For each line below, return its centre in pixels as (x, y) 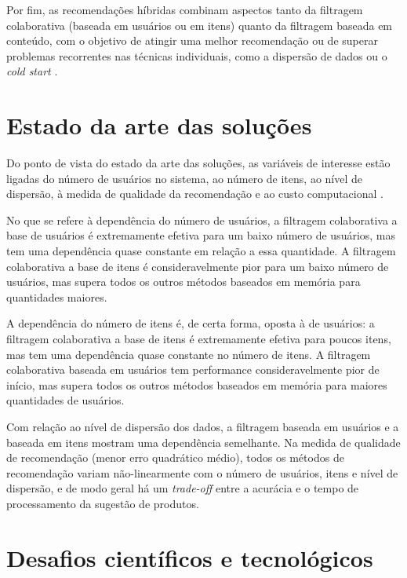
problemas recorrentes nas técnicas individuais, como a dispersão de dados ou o (197, 55)
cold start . (32, 71)
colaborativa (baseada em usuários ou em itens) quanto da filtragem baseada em (200, 25)
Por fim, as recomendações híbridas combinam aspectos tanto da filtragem (185, 9)
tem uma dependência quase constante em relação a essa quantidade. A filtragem (201, 251)
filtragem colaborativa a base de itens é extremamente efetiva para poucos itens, (199, 339)
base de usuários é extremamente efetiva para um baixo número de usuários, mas (201, 235)
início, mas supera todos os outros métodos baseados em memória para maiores (197, 384)
